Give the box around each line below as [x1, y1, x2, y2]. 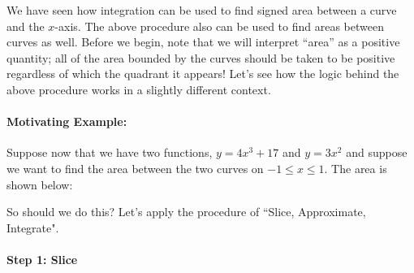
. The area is [324, 159, 387, 176]
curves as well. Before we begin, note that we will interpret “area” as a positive [6, 33, 400, 50]
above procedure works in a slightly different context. [6, 80, 271, 97]
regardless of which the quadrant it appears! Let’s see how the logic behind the [6, 65, 399, 82]
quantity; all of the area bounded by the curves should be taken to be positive [6, 49, 395, 66]
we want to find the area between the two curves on [6, 159, 264, 176]
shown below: [6, 175, 73, 193]
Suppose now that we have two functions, [6, 144, 213, 161]
